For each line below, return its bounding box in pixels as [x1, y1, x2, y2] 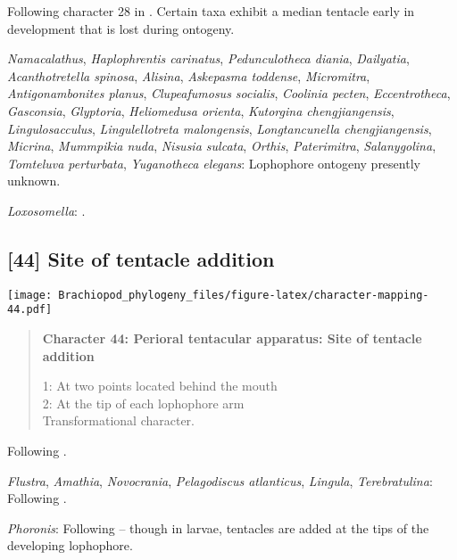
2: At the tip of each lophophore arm [42, 393, 245, 412]
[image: [7, 288, 53, 301]
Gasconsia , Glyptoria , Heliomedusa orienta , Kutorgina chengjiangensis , [7, 101, 395, 119]
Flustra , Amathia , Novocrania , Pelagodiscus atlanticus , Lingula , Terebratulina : [7, 471, 433, 490]
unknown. [7, 171, 61, 190]
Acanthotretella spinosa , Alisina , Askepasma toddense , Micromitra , [7, 66, 370, 85]
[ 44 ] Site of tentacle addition [7, 244, 275, 272]
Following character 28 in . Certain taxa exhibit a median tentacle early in [7, 2, 415, 20]
